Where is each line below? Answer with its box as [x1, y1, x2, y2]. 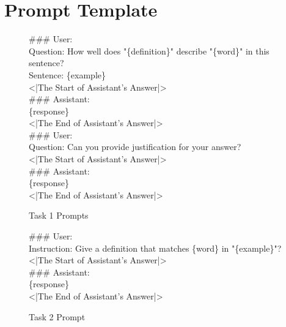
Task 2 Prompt [29, 310, 86, 323]
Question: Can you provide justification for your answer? [29, 140, 241, 153]
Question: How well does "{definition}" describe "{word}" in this [29, 44, 269, 57]
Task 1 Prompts [29, 209, 89, 222]
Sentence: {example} [29, 68, 106, 81]
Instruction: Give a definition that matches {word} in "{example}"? [29, 241, 282, 254]
